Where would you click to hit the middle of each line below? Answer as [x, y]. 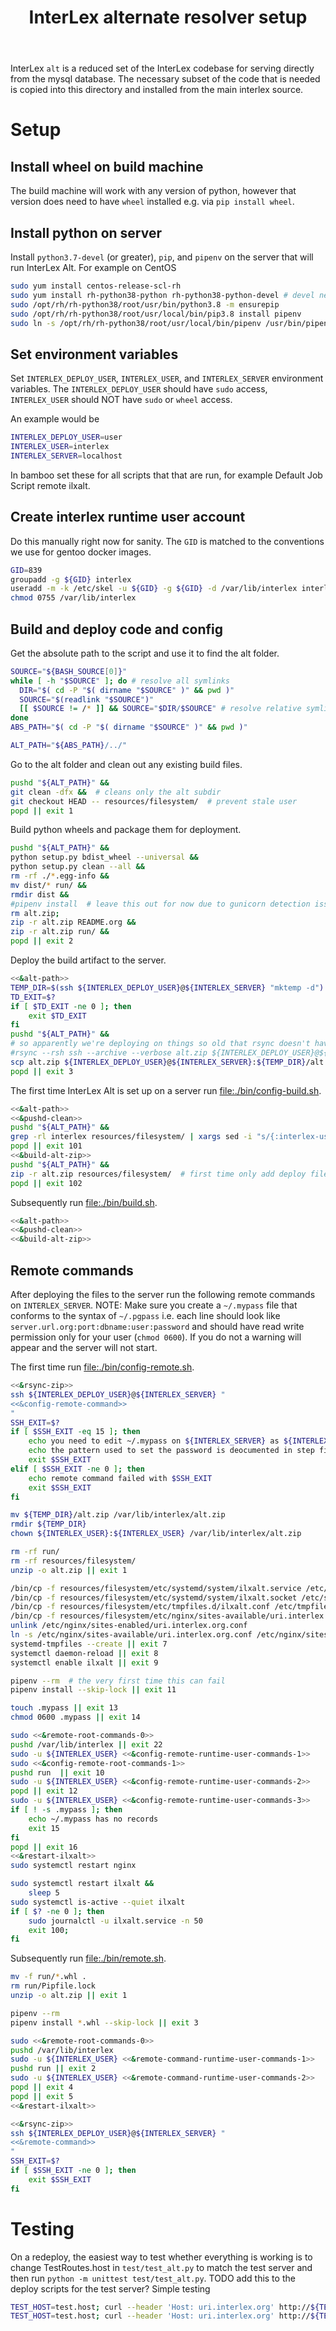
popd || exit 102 [46, 1183]
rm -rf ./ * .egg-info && [60, 876]
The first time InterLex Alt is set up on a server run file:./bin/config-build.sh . [166, 1090]
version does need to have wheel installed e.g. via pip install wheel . [152, 202]
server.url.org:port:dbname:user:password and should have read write [157, 1326]
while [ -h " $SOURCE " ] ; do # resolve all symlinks [120, 681]
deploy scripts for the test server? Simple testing [110, 2288]
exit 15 [44, 1828]
